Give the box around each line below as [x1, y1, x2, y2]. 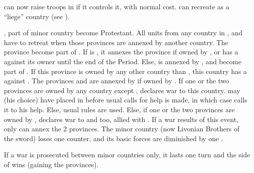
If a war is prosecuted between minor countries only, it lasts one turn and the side [4, 149, 250, 160]
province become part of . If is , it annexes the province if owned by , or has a [4, 47, 238, 57]
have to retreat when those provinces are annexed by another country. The [4, 37, 229, 47]
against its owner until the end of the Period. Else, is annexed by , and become [4, 56, 242, 66]
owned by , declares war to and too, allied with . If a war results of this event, [4, 114, 238, 124]
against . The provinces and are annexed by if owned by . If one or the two [4, 75, 229, 86]
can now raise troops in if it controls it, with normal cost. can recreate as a [4, 1, 229, 11]
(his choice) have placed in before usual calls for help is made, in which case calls [4, 95, 247, 105]
